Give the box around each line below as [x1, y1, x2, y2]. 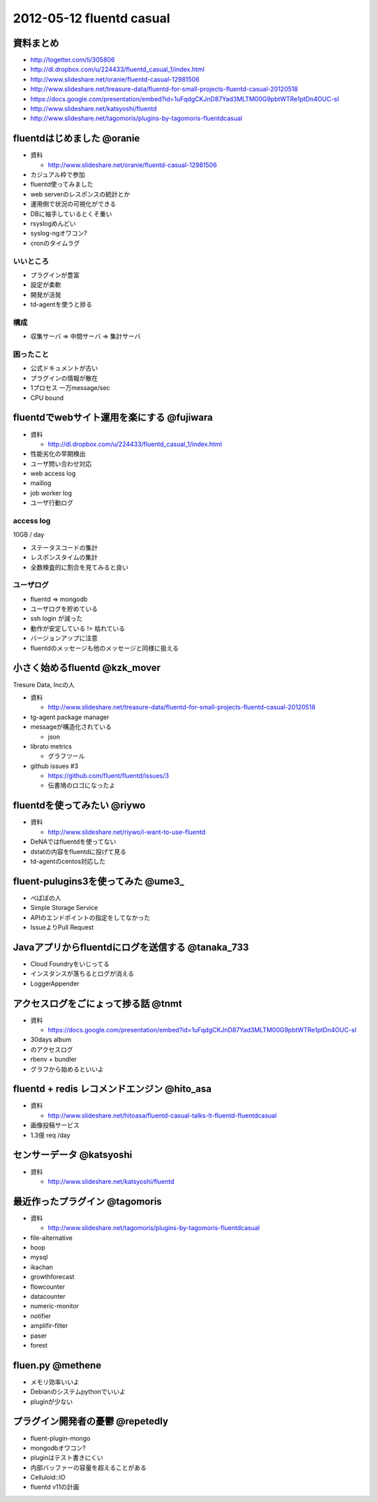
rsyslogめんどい [30, 219, 76, 228]
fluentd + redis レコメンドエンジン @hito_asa [13, 1083, 212, 1095]
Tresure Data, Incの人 [13, 680, 75, 688]
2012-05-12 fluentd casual [13, 10, 170, 26]
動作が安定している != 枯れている [30, 624, 126, 633]
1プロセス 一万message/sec [30, 384, 111, 392]
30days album [30, 1035, 72, 1044]
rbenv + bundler [30, 1055, 77, 1064]
